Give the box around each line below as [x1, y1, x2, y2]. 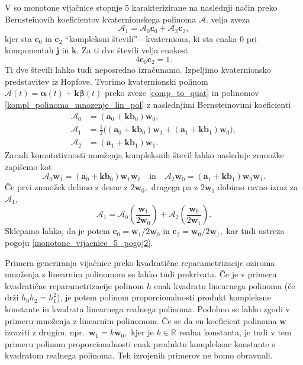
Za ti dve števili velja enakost [82, 44, 188, 56]
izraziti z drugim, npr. [5, 326, 85, 338]
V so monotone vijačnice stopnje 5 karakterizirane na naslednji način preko [5, 1, 278, 13]
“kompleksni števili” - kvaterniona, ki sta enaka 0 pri [65, 32, 257, 44]
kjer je [131, 326, 154, 338]
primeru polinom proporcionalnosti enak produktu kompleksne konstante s [5, 337, 275, 350]
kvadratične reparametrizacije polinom [5, 279, 144, 292]
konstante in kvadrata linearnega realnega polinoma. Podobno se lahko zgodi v [5, 303, 290, 315]
